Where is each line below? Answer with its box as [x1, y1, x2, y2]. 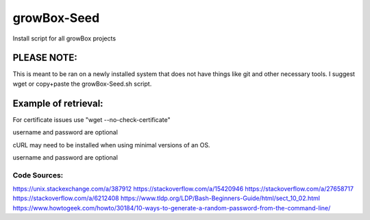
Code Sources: [12, 170, 64, 180]
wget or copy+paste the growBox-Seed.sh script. [12, 80, 152, 88]
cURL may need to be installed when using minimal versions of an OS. [12, 140, 210, 149]
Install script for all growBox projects [12, 34, 116, 42]
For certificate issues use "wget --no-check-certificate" [12, 115, 171, 123]
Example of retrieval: [12, 97, 103, 109]
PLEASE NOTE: [12, 52, 78, 64]
